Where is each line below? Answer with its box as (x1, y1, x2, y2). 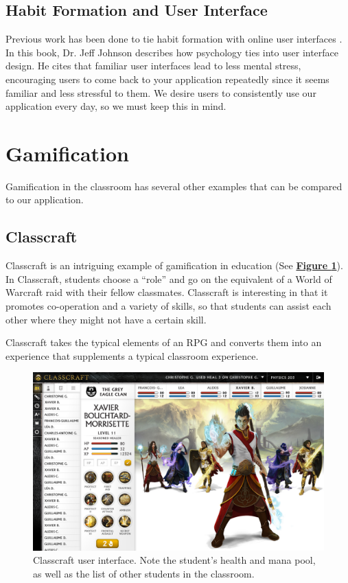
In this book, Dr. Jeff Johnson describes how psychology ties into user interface (5, 45, 339, 59)
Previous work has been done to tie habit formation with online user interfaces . (5, 32, 343, 46)
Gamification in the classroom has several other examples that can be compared (5, 179, 343, 193)
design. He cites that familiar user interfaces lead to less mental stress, (5, 58, 301, 73)
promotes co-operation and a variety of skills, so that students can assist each (5, 299, 332, 313)
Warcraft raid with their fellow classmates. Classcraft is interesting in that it (5, 285, 328, 299)
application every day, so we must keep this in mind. (5, 99, 227, 113)
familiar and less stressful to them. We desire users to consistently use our (5, 85, 316, 100)
